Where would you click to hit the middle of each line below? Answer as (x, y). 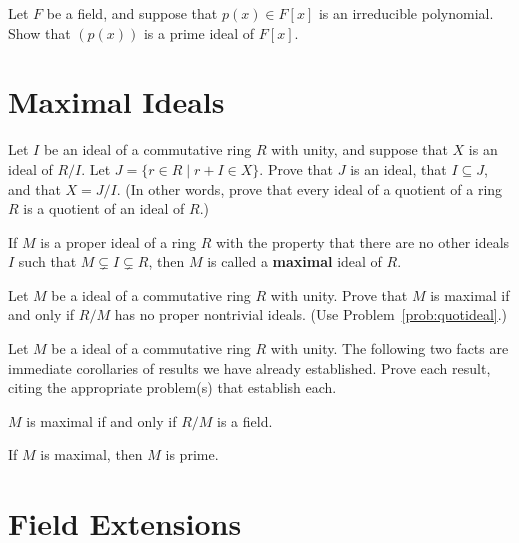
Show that (39, 32)
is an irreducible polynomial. (406, 13)
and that (34, 188)
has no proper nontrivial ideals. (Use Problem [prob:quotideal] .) (311, 314)
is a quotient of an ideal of (104, 208)
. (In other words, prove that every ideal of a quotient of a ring (309, 188)
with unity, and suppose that (359, 149)
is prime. (192, 454)
